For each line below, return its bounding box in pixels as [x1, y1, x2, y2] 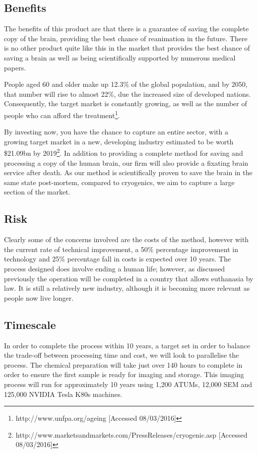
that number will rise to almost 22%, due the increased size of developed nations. [4, 88, 251, 99]
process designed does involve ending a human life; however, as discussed [4, 263, 225, 273]
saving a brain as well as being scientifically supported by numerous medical [4, 52, 236, 63]
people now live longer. [4, 292, 74, 303]
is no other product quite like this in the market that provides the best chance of [4, 43, 250, 53]
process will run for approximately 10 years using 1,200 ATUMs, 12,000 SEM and [4, 379, 253, 389]
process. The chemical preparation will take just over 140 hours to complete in [4, 359, 243, 370]
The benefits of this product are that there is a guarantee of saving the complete [4, 23, 249, 34]
